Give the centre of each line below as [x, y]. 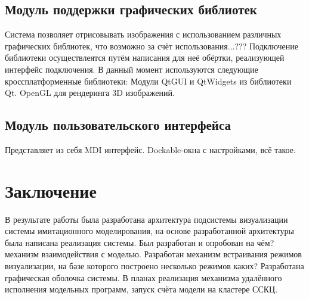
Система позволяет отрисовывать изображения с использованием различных [143, 34]
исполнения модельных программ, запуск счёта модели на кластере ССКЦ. [141, 289]
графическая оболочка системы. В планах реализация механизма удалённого [143, 277]
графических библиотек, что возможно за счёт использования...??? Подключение [152, 46]
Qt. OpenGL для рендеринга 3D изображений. [90, 93]
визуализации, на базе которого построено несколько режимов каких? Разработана [154, 266]
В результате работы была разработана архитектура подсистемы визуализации [146, 219]
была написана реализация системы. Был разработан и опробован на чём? [140, 242]
